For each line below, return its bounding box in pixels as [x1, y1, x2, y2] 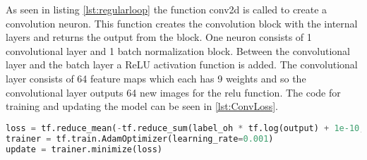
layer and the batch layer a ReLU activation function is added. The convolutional [6, 57, 358, 72]
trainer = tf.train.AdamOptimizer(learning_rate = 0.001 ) [6, 133, 274, 144]
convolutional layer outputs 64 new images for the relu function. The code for [6, 85, 341, 99]
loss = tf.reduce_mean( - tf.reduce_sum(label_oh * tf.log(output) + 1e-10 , [6, 123, 365, 133]
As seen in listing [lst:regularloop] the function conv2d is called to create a [6, 2, 327, 16]
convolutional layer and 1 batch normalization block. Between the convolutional [6, 43, 350, 58]
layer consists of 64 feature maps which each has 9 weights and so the [6, 70, 306, 85]
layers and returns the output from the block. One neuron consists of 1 [6, 30, 312, 44]
